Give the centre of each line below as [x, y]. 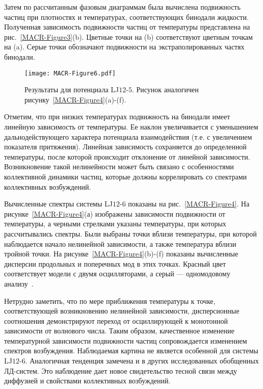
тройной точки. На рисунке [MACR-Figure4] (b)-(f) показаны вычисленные [121, 254]
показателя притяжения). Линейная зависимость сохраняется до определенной [125, 147]
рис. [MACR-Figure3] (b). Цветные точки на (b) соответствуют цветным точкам [128, 36]
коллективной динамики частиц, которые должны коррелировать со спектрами [126, 176]
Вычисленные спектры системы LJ [58, 204]
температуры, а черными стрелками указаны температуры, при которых [115, 224]
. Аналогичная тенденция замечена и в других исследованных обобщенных [142, 361]
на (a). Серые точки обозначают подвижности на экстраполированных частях [124, 47]
